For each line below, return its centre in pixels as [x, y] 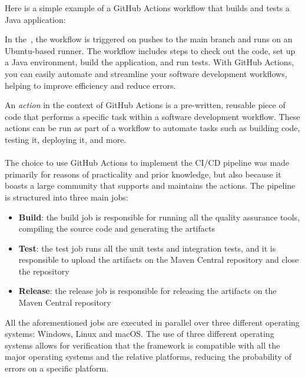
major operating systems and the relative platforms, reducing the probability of [148, 357]
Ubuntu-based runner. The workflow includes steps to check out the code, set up [150, 50]
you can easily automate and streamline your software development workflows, [146, 73]
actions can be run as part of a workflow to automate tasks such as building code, [152, 128]
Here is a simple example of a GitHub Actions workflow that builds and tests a [147, 8]
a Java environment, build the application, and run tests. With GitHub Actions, [150, 62]
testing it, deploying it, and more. [66, 139]
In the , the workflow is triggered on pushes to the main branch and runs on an [149, 39]
